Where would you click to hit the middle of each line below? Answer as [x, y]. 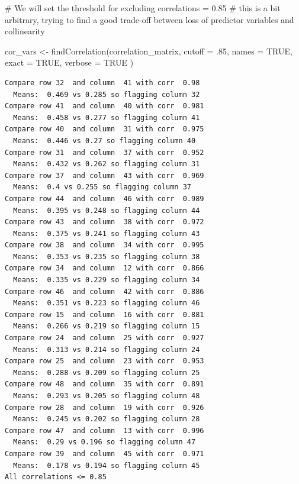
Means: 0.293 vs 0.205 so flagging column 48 [107, 396]
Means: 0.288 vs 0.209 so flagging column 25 [107, 372]
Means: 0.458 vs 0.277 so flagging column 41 [107, 117]
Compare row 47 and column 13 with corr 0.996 [105, 430]
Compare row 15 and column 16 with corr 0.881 [105, 314]
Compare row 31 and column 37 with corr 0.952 [105, 152]
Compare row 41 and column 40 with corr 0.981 [105, 106]
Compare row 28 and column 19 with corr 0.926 [105, 407]
